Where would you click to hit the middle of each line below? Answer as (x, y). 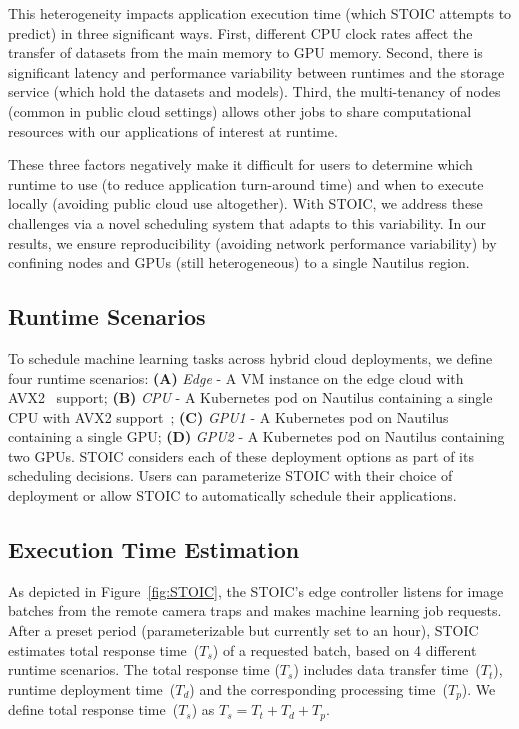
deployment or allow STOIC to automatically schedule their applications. (232, 495)
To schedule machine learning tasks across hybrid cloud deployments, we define (250, 357)
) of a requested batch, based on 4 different (344, 649)
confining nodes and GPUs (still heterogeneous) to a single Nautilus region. (239, 262)
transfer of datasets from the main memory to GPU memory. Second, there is (245, 52)
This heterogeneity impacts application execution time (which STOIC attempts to (260, 13)
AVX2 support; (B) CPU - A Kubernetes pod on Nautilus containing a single (250, 397)
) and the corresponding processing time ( (318, 688)
